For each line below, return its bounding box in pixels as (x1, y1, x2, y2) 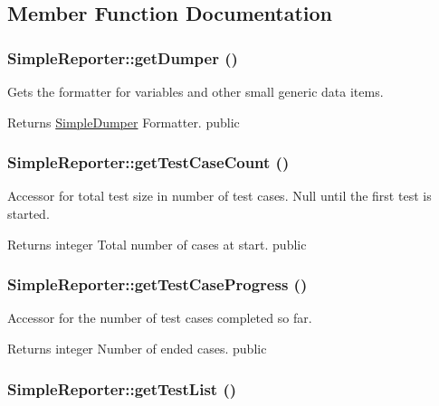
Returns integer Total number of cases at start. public (7, 234, 307, 253)
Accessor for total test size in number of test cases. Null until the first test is (7, 186, 432, 205)
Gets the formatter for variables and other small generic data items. (7, 82, 384, 100)
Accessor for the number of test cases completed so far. (7, 308, 312, 327)
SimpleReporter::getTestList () (7, 377, 237, 400)
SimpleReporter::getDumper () (7, 46, 238, 69)
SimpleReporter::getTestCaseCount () (7, 151, 290, 174)
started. (7, 204, 50, 222)
